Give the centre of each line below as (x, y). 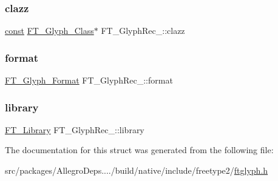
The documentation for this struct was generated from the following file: (139, 150)
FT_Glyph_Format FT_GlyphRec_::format (89, 80)
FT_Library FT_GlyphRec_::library (75, 129)
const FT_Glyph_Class (49, 31)
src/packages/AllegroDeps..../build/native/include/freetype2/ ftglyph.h (137, 170)
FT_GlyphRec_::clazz (143, 31)
